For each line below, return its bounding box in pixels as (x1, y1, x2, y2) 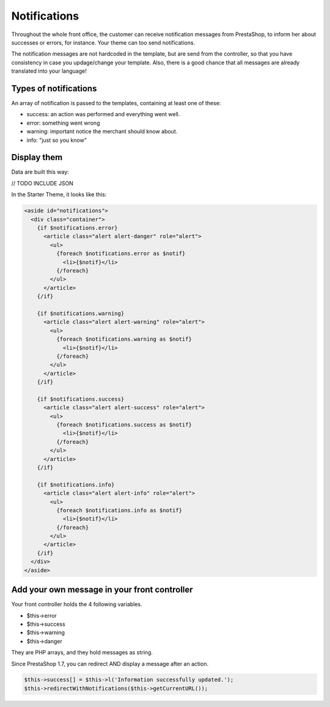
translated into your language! (11, 67, 87, 75)
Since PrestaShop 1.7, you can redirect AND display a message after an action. (11, 660, 209, 667)
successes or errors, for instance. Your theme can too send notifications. (11, 39, 196, 46)
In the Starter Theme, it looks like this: (11, 191, 107, 198)
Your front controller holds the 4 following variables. (11, 601, 143, 608)
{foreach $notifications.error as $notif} (56, 250, 186, 257)
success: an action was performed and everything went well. (26, 111, 180, 118)
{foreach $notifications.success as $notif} (56, 421, 192, 428)
